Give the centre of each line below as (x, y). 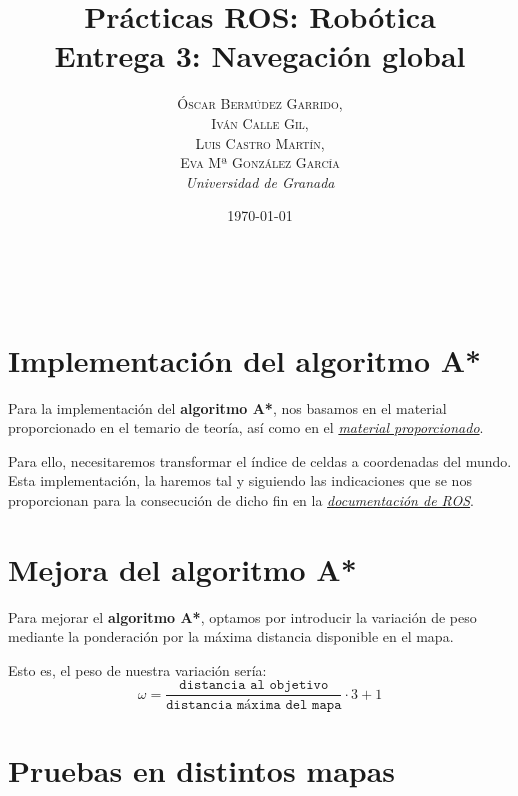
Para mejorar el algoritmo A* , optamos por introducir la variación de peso (242, 616)
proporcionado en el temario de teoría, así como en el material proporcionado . (246, 427)
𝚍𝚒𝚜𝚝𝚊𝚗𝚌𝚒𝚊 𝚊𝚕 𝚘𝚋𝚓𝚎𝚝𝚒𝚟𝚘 (254, 685)
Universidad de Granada (260, 181)
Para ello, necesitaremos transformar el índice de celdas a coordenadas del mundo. (260, 460)
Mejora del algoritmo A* (182, 568)
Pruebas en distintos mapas (202, 769)
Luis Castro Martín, (260, 142)
